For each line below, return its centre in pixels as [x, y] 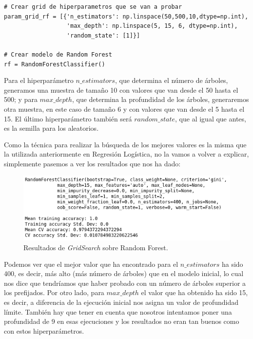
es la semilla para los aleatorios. [51, 128]
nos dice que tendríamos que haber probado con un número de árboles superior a [125, 283]
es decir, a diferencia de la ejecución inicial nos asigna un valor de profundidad [121, 302]
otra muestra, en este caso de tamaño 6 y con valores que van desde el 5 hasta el [124, 109]
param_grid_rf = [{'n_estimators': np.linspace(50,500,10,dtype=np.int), [126, 16]
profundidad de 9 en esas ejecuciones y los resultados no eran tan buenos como [122, 321]
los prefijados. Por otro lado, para [54, 292]
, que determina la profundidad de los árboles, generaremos [160, 99]
